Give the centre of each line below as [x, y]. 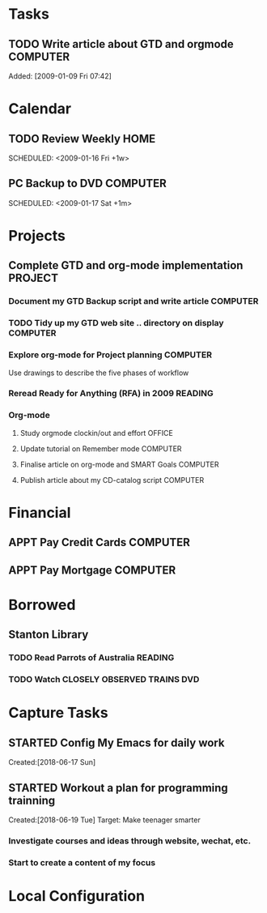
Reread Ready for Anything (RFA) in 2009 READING [111, 394]
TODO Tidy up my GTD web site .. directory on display [116, 323]
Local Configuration [77, 896]
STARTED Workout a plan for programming [118, 788]
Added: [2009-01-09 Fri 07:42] [60, 76]
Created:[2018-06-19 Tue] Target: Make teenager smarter [104, 820]
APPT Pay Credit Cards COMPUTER [99, 542]
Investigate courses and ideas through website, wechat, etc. [130, 841]
